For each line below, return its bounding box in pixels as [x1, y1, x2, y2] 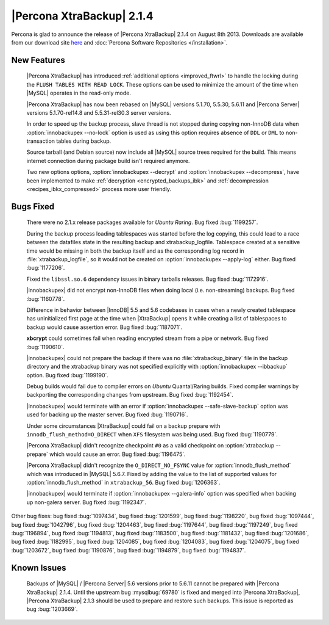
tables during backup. [55, 137, 111, 145]
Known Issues [11, 562, 66, 573]
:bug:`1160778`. [26, 295, 65, 302]
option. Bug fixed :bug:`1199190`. [26, 371, 109, 378]
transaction [26, 137, 55, 145]
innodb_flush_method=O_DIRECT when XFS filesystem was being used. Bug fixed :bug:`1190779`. [26, 431, 278, 438]
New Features [11, 55, 65, 65]
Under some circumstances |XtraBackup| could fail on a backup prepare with [26, 422, 221, 430]
